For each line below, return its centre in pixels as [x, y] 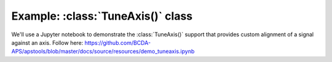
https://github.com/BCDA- [117, 42]
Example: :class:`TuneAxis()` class [102, 16]
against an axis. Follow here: [47, 42]
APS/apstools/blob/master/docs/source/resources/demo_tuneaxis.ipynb [103, 52]
